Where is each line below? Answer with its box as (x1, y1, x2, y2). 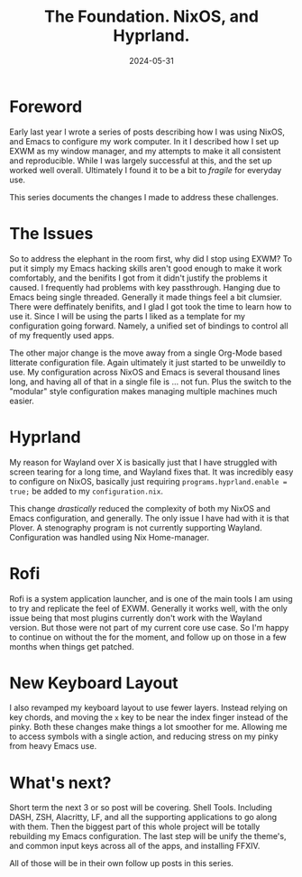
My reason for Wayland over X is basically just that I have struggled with (9, 457, 278, 467)
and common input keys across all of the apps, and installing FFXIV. (9, 841, 261, 852)
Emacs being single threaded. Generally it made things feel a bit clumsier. (9, 291, 282, 302)
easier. (9, 395, 34, 406)
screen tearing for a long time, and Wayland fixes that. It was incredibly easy (9, 466, 294, 477)
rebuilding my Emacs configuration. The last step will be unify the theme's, (9, 831, 287, 842)
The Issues (9, 223, 94, 244)
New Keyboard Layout (9, 672, 178, 693)
